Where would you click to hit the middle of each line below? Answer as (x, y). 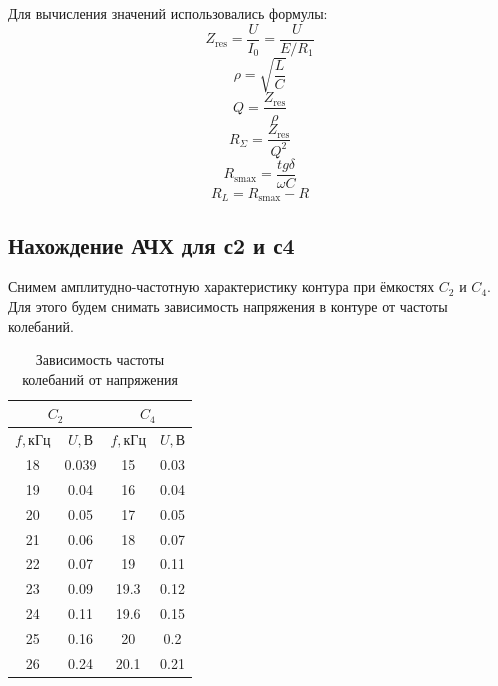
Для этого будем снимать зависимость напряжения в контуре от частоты (228, 305)
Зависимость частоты (100, 359)
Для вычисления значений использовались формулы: (168, 13)
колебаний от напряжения (100, 378)
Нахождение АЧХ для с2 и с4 (151, 244)
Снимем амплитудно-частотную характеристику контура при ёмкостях (221, 286)
